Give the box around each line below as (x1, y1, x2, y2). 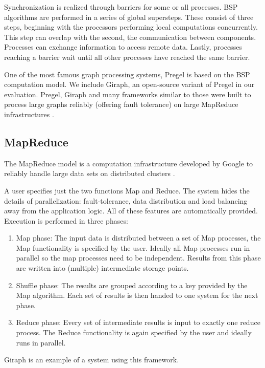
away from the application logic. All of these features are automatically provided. (4, 205, 258, 216)
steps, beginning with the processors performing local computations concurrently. (4, 21, 258, 32)
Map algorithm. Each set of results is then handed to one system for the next (16, 290, 258, 300)
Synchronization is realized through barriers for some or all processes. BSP (4, 2, 238, 12)
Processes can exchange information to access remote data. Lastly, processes (4, 41, 242, 52)
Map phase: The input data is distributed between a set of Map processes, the (16, 232, 261, 243)
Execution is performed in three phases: (4, 215, 128, 226)
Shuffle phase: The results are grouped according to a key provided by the (16, 279, 248, 290)
